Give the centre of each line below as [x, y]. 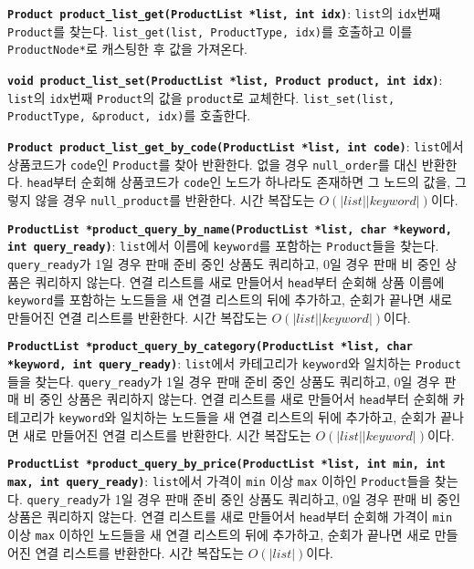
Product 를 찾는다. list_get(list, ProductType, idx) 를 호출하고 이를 [210, 31]
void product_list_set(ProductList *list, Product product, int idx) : [225, 79]
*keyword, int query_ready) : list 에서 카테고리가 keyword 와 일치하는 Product [234, 363]
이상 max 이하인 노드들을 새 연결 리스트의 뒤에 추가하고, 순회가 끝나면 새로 [219, 534]
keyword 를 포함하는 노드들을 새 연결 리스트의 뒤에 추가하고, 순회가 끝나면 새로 [230, 300]
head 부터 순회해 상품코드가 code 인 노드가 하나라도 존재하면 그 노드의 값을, [239, 182]
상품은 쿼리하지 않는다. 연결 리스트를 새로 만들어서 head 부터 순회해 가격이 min [230, 517]
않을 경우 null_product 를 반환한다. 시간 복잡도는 [175, 199]
